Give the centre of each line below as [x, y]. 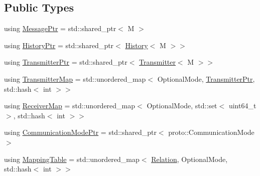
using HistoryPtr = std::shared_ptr [59, 45]
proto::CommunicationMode [211, 132]
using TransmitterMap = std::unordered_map [75, 78]
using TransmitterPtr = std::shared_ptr [66, 62]
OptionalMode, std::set [182, 106]
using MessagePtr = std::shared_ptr [60, 28]
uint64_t [242, 106]
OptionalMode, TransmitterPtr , [206, 78]
